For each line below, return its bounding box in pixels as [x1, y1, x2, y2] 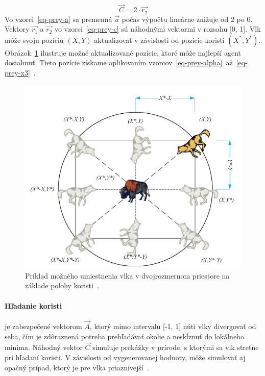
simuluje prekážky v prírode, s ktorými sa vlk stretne [92, 342, 259, 353]
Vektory [5, 23, 30, 34]
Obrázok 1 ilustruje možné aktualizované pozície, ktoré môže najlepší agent [5, 47, 242, 58]
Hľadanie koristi [5, 300, 62, 311]
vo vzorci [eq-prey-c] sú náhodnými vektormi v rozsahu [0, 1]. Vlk [54, 23, 261, 34]
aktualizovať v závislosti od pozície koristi [94, 34, 225, 45]
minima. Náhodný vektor [5, 342, 83, 353]
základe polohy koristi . [25, 280, 99, 291]
